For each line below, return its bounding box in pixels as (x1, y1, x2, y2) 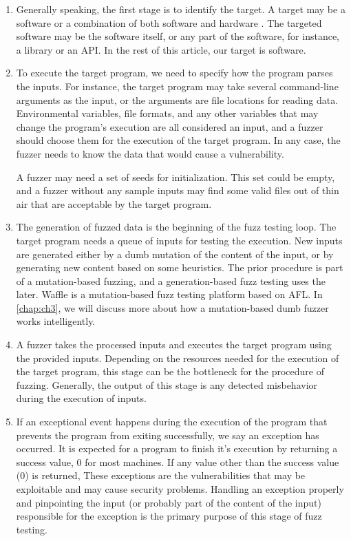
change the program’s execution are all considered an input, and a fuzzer (16, 119, 323, 134)
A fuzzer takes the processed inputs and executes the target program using (16, 337, 332, 352)
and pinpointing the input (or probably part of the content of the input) (16, 495, 321, 509)
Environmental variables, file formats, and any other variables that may (16, 106, 319, 120)
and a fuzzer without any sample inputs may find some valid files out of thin (16, 183, 339, 198)
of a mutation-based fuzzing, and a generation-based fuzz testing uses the (16, 273, 326, 288)
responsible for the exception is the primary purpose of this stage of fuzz (16, 509, 322, 523)
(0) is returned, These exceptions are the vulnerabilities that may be (16, 468, 306, 482)
